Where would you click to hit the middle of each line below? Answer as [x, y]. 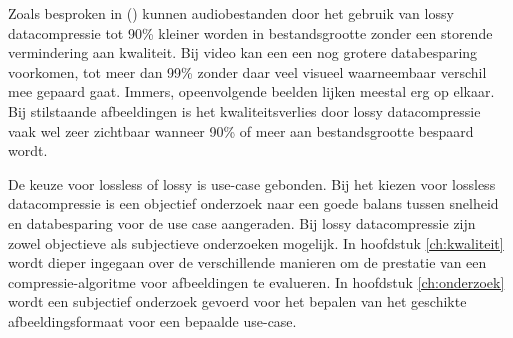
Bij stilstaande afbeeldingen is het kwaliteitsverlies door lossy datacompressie [244, 110]
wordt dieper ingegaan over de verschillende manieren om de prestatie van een [247, 262]
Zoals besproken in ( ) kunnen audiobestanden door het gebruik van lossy [231, 13]
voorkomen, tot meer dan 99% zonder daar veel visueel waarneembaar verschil [247, 71]
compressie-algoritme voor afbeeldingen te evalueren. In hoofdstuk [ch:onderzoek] [256, 281]
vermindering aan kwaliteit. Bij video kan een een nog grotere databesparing [243, 52]
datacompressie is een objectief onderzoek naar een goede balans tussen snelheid [253, 203]
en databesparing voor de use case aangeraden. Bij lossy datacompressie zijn [242, 222]
